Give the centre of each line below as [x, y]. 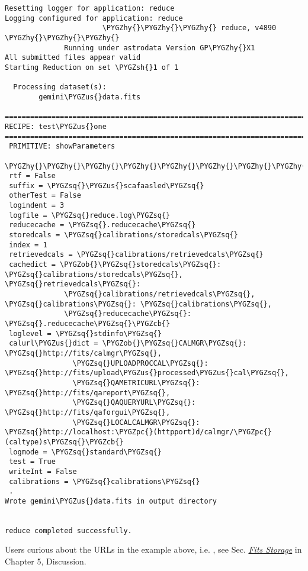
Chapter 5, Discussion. [46, 561]
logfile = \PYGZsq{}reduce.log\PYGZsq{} [90, 215]
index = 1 [28, 245]
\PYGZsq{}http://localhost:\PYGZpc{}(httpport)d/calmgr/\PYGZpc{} [139, 432]
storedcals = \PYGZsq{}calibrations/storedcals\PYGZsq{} [123, 235]
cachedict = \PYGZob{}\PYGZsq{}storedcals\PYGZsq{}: [115, 265]
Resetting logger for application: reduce [90, 8]
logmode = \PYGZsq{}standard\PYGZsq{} [85, 452]
